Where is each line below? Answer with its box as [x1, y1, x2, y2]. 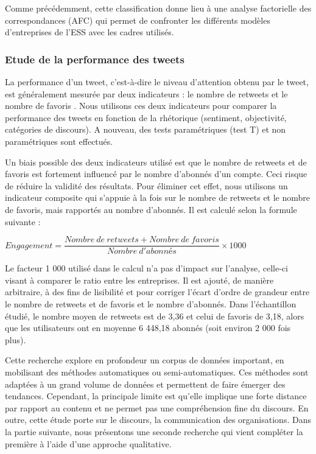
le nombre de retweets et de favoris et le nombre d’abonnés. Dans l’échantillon [5, 297, 297, 310]
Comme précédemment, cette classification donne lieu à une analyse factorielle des [5, 2, 312, 14]
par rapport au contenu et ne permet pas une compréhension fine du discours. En [5, 401, 309, 414]
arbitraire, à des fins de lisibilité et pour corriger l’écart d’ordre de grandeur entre [5, 285, 310, 298]
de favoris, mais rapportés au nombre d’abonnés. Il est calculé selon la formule [5, 203, 297, 215]
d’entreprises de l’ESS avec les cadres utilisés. [5, 26, 174, 38]
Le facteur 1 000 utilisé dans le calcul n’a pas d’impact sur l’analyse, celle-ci [5, 262, 288, 274]
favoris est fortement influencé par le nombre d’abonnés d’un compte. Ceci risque [5, 167, 307, 180]
